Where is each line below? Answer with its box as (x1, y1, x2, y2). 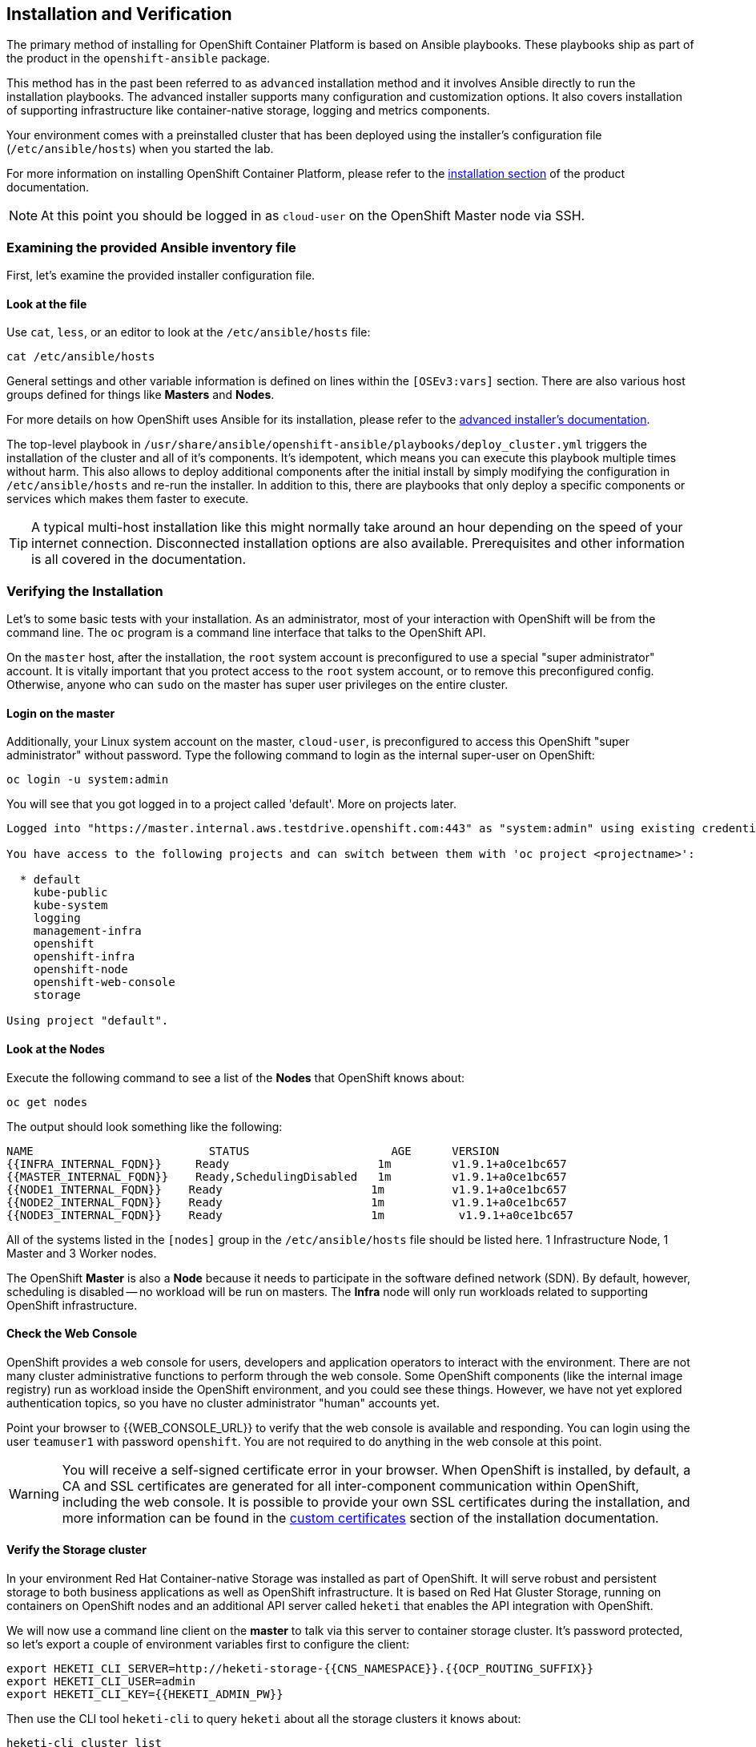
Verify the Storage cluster (6, 1543, 147, 1557)
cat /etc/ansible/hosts (6, 350, 155, 364)
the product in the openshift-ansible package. (6, 51, 271, 66)
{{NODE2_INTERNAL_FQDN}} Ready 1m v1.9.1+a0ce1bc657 (6, 1195, 567, 1209)
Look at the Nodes (6, 1041, 105, 1056)
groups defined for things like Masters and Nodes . (6, 388, 275, 402)
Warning (9, 1485, 59, 1502)
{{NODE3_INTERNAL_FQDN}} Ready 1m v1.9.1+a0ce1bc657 (6, 1208, 574, 1222)
